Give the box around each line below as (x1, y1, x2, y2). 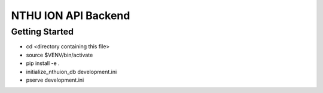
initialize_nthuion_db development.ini (26, 68, 117, 75)
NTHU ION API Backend (11, 9, 130, 22)
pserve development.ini (26, 76, 84, 83)
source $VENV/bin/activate (26, 51, 93, 58)
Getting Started (11, 26, 74, 37)
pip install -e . (26, 60, 60, 67)
